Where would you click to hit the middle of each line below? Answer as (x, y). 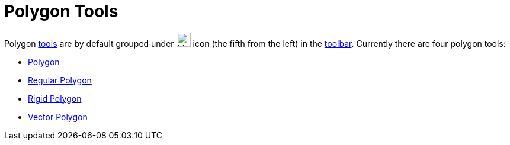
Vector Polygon (58, 117)
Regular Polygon (60, 80)
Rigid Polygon (55, 98)
